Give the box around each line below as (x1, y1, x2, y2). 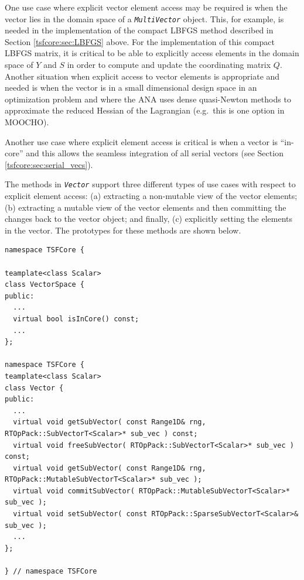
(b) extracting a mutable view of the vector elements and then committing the (5, 201, 286, 213)
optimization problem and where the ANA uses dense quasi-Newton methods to (5, 92, 291, 105)
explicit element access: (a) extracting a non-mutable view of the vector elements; (5, 190, 298, 202)
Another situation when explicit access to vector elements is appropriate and (5, 70, 280, 82)
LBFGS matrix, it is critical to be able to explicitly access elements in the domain (5, 47, 299, 59)
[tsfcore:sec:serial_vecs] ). (5, 158, 93, 170)
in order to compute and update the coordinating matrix (67, 59, 271, 71)
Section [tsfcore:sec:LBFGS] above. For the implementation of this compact (5, 35, 275, 47)
